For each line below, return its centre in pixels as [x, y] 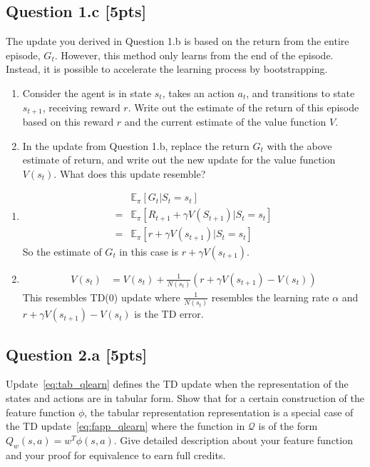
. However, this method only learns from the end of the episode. [194, 55]
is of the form [288, 426]
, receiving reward [81, 107]
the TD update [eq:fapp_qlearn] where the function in [125, 426]
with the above [299, 145]
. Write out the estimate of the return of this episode [243, 107]
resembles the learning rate [270, 297]
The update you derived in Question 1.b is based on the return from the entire [178, 41]
